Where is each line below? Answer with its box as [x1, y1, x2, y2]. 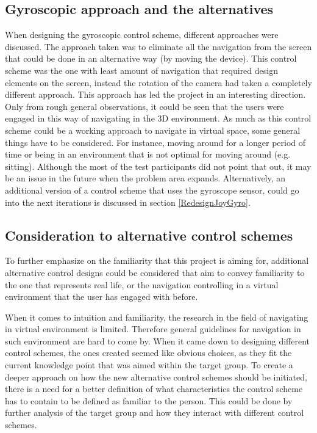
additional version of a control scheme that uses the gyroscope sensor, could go [5, 183, 299, 196]
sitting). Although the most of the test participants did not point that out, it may [5, 159, 312, 172]
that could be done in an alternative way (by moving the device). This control [5, 52, 297, 65]
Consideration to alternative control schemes [5, 225, 293, 244]
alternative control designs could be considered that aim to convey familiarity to [5, 266, 305, 278]
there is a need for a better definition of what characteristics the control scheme [5, 382, 303, 395]
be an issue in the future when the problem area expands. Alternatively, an [5, 172, 286, 184]
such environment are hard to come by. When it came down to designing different [5, 334, 310, 347]
